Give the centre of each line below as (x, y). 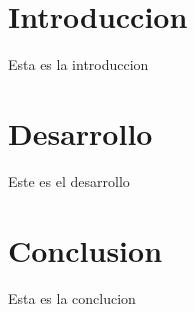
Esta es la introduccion (78, 64)
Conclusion (85, 249)
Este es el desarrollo (69, 181)
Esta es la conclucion (72, 297)
